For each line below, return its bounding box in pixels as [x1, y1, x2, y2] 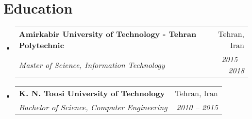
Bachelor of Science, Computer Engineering [18, 102, 168, 113]
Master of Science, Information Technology [18, 59, 165, 70]
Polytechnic [18, 39, 64, 51]
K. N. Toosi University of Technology [18, 87, 165, 99]
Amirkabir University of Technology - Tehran [18, 28, 197, 40]
